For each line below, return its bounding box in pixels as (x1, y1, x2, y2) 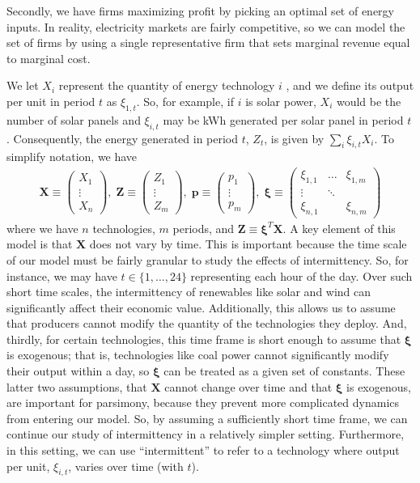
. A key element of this (282, 219, 396, 236)
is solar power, (245, 92, 316, 109)
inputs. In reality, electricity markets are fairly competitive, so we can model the (6, 18, 405, 35)
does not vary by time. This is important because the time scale (89, 235, 407, 252)
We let (6, 77, 39, 94)
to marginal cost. (6, 49, 91, 66)
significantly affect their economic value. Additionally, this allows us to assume (6, 299, 396, 316)
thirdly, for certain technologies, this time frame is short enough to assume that (6, 330, 401, 347)
